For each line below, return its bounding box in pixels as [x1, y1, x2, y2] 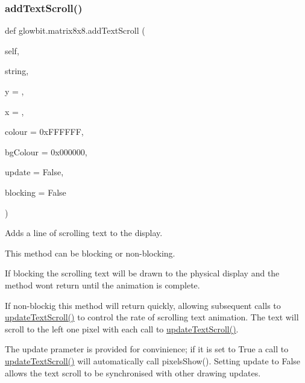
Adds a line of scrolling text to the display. [5, 226, 163, 239]
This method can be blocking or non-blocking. [5, 246, 175, 259]
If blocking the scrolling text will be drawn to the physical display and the [5, 267, 280, 279]
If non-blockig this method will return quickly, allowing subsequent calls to [5, 299, 281, 311]
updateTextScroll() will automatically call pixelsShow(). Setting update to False [5, 354, 301, 367]
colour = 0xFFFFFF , [5, 125, 84, 138]
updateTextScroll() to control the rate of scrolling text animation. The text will [5, 311, 299, 323]
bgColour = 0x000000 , [5, 145, 87, 158]
